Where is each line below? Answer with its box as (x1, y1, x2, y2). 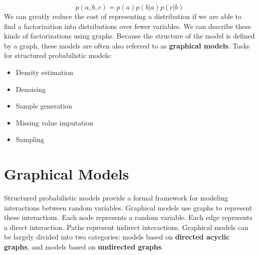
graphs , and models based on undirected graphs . (4, 241, 164, 252)
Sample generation (15, 100, 72, 111)
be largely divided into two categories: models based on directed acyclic (4, 231, 230, 242)
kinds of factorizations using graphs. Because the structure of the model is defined (4, 30, 255, 41)
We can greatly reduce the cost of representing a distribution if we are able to (4, 11, 242, 21)
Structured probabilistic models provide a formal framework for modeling (4, 192, 228, 203)
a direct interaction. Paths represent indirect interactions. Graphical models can (4, 221, 249, 232)
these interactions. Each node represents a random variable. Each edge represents (4, 212, 253, 222)
